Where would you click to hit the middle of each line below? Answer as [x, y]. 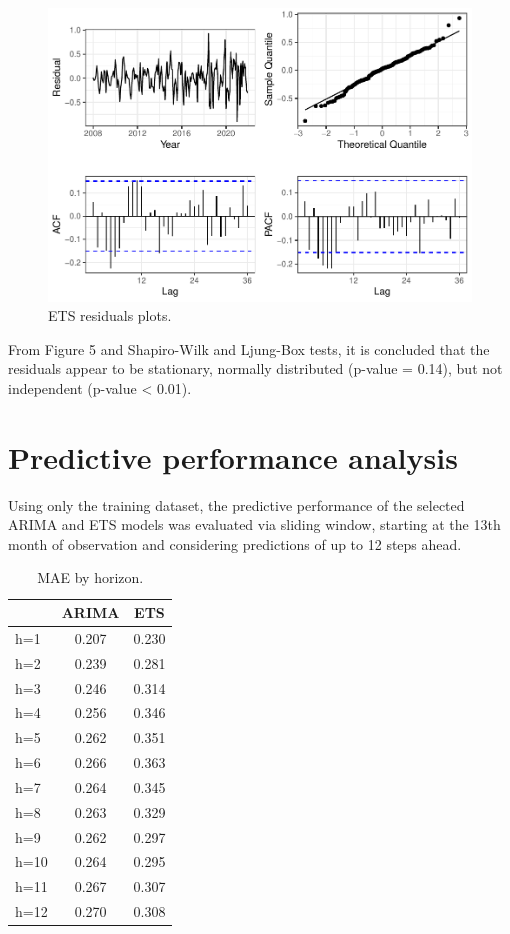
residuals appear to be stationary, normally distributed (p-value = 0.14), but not [255, 368]
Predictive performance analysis [233, 456]
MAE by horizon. [90, 577]
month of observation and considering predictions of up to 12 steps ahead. [235, 543]
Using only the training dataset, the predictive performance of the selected [236, 504]
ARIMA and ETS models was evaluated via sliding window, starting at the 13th [254, 524]
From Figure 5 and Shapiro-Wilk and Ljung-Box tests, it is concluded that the [249, 348]
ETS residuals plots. [110, 315]
